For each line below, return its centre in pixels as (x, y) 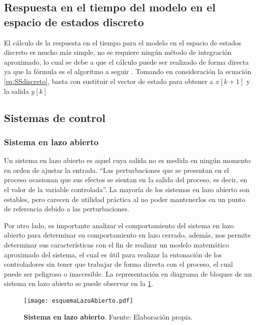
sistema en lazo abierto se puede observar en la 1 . (79, 283)
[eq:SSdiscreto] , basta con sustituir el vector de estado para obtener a (109, 81)
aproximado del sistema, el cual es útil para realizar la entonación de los (113, 254)
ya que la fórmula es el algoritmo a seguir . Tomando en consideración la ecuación (128, 71)
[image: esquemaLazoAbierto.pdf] (78, 301)
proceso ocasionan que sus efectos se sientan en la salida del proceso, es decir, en (126, 180)
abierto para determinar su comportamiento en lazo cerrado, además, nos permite (128, 235)
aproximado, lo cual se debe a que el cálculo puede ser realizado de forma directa (127, 61)
